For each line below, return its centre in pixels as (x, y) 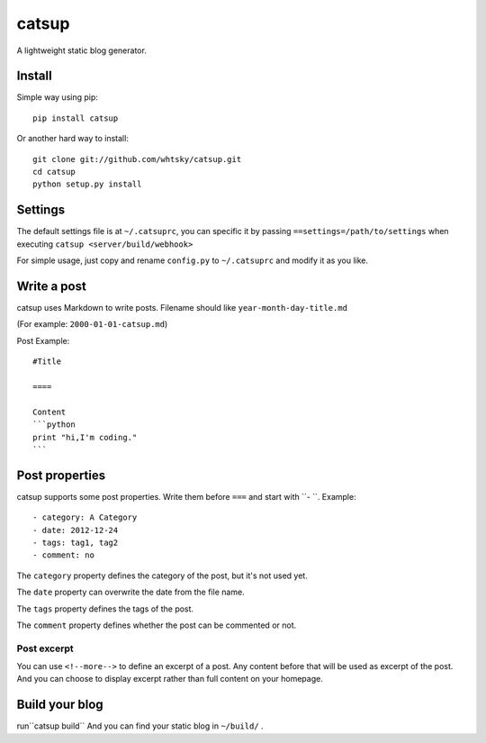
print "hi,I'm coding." (85, 437)
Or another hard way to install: (73, 139)
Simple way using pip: (58, 97)
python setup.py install (87, 184)
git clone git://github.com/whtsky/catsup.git (137, 159)
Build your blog (60, 705)
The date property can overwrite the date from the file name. (130, 592)
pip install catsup (76, 118)
